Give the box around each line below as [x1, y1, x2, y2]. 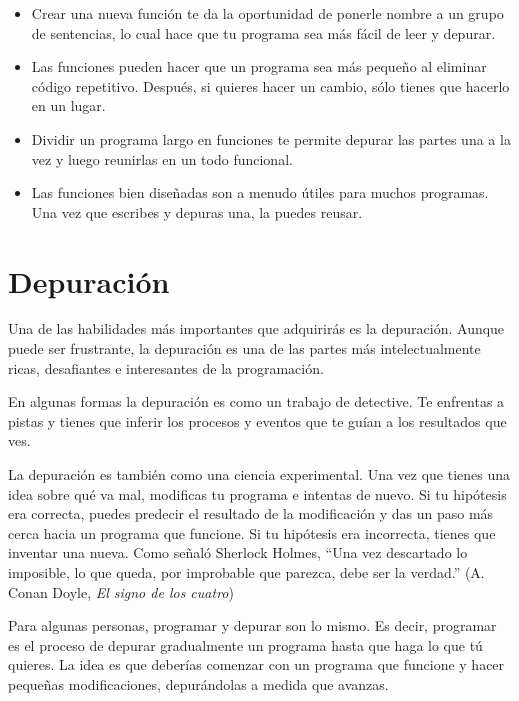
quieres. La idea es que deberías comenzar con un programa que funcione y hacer [8, 654, 505, 675]
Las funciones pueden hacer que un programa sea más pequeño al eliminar [31, 56, 487, 77]
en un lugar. [31, 95, 106, 116]
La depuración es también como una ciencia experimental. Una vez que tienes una [8, 464, 511, 485]
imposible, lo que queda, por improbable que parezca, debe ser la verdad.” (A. [8, 562, 485, 582]
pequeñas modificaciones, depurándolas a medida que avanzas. [8, 673, 389, 694]
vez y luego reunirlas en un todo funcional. [31, 148, 293, 169]
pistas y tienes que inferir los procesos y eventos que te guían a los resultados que [8, 410, 507, 431]
